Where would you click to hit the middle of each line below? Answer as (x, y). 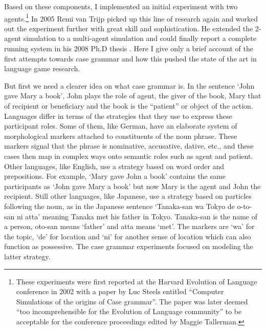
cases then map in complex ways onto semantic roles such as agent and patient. (129, 156)
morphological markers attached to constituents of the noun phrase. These (121, 136)
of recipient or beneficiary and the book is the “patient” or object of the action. (129, 106)
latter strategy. (27, 256)
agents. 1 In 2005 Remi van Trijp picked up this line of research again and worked (131, 17)
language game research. (42, 68)
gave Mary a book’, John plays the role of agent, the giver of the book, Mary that (133, 96)
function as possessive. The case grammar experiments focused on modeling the (129, 246)
